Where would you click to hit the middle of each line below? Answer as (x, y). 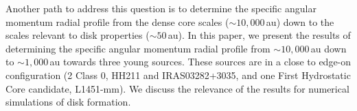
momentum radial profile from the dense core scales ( (117, 21)
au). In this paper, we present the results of (259, 35)
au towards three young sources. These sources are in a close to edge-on (200, 62)
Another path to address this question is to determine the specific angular (161, 8)
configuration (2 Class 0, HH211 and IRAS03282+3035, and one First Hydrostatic (178, 75)
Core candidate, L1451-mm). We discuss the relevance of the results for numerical (177, 88)
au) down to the (300, 21)
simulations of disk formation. (68, 102)
